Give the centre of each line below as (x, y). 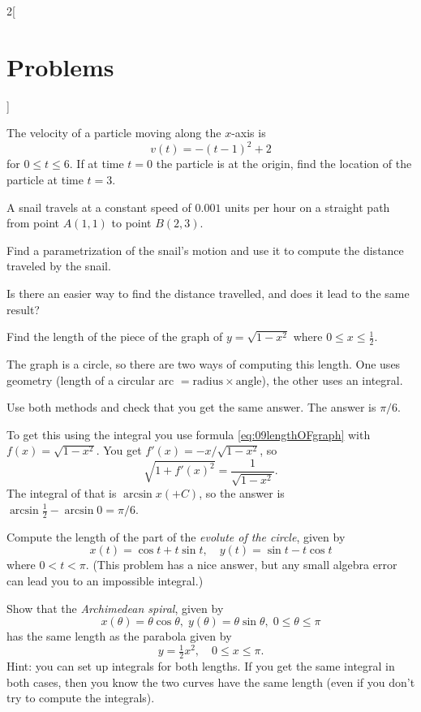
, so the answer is (242, 493)
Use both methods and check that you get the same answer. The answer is (191, 407)
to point (131, 223)
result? (23, 309)
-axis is (249, 133)
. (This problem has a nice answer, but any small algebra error (241, 565)
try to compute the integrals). (81, 698)
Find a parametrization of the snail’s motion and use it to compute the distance (205, 250)
